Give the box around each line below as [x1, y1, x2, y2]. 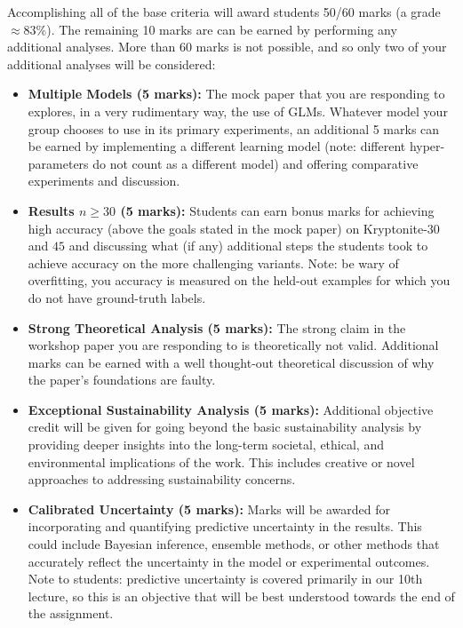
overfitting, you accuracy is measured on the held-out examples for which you [28, 271, 451, 290]
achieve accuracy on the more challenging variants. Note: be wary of [28, 253, 399, 272]
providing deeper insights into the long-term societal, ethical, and [28, 435, 384, 454]
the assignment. [28, 604, 114, 623]
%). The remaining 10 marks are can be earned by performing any [36, 20, 397, 38]
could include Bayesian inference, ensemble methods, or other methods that [28, 535, 440, 553]
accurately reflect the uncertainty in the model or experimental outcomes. [28, 552, 430, 570]
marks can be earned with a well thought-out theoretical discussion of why [28, 353, 435, 371]
